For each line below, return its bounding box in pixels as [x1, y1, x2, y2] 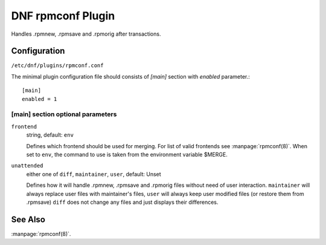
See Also [11, 214, 45, 224]
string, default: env [26, 131, 74, 139]
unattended [11, 162, 43, 169]
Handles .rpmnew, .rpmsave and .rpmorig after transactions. [11, 30, 161, 38]
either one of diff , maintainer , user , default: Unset [26, 170, 161, 178]
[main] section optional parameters [11, 110, 117, 119]
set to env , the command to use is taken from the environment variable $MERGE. [26, 151, 228, 158]
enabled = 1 [22, 96, 57, 102]
